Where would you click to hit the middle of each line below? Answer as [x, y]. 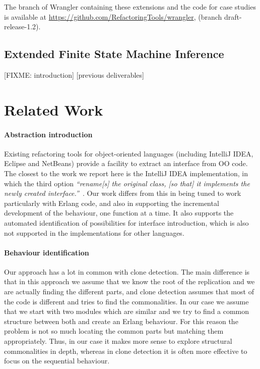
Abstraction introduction [48, 134]
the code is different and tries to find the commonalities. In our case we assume [126, 301]
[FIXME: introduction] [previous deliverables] [74, 74]
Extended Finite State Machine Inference [114, 54]
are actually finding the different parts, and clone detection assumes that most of [129, 292]
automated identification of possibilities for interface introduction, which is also [126, 222]
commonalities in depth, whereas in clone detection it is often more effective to [126, 351]
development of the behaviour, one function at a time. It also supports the [119, 213]
